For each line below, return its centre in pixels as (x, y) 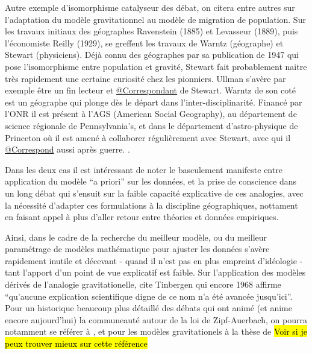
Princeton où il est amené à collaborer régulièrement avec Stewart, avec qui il (148, 137)
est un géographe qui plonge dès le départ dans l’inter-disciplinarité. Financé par (154, 102)
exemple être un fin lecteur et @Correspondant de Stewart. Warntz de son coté (150, 90)
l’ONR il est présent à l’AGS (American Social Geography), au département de (151, 114)
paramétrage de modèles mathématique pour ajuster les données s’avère (137, 249)
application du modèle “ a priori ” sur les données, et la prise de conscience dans (151, 181)
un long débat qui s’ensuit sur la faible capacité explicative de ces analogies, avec (154, 193)
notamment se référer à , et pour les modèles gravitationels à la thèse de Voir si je (156, 331)
